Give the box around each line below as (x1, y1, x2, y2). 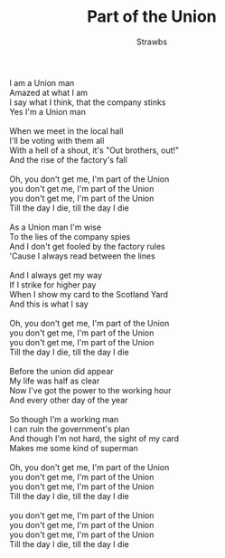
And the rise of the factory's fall (9, 154, 128, 165)
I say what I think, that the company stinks (9, 97, 166, 108)
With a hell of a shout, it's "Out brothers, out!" (9, 145, 180, 156)
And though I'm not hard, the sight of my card (9, 432, 179, 444)
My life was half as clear (9, 375, 100, 386)
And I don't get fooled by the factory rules (9, 241, 165, 251)
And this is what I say (9, 298, 89, 309)
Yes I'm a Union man (9, 106, 86, 117)
